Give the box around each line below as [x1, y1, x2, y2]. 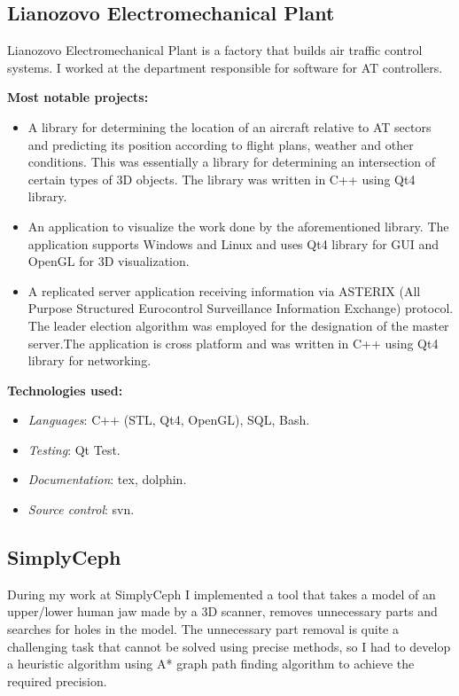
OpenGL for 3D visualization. [27, 252, 190, 270]
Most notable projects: [7, 88, 149, 106]
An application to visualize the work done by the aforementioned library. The [27, 216, 449, 235]
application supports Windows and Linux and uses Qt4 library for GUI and [27, 234, 440, 253]
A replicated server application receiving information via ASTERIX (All [27, 281, 421, 300]
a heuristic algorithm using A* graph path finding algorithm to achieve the [7, 654, 415, 673]
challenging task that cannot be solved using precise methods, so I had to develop [7, 637, 451, 655]
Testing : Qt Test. [27, 440, 121, 458]
